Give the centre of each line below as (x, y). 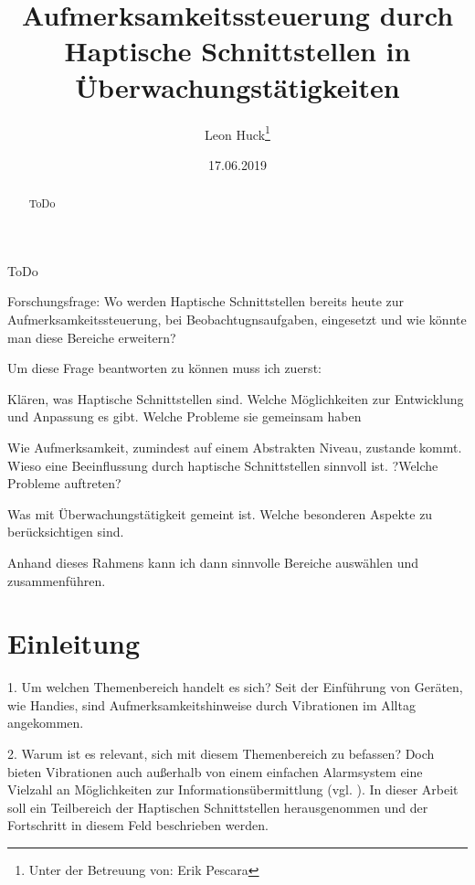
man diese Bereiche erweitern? (92, 337)
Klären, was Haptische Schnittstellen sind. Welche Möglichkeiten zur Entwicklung (236, 398)
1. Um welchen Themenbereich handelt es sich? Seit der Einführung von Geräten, (235, 687)
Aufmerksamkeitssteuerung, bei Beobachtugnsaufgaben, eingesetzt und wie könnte (237, 319)
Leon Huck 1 (237, 133)
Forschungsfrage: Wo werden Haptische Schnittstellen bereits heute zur (206, 301)
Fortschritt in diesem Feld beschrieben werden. (138, 825)
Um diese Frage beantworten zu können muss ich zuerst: (164, 368)
